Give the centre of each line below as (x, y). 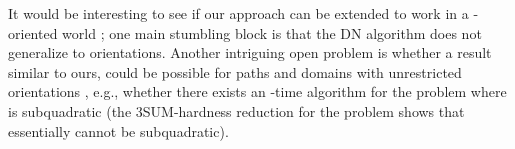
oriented (33, 32)
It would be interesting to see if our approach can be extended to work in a (238, 13)
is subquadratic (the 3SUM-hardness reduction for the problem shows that (236, 110)
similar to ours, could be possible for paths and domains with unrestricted (235, 71)
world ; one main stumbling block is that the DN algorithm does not (272, 32)
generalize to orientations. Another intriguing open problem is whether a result (250, 52)
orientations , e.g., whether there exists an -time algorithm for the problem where (257, 91)
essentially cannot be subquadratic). (118, 130)
